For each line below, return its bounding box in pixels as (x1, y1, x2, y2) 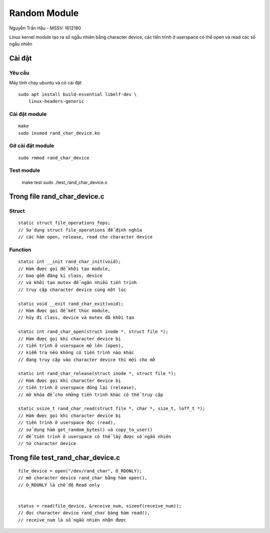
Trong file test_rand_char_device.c (9, 453, 120, 462)
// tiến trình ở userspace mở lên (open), (18, 342, 124, 348)
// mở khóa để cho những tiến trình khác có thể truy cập (18, 391, 163, 397)
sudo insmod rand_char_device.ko (18, 130, 100, 136)
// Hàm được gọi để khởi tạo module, (18, 265, 111, 271)
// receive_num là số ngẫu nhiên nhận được (18, 517, 126, 522)
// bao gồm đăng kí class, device (18, 273, 102, 278)
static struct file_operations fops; (18, 220, 111, 226)
